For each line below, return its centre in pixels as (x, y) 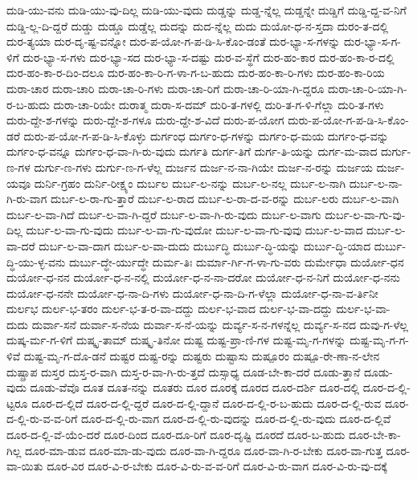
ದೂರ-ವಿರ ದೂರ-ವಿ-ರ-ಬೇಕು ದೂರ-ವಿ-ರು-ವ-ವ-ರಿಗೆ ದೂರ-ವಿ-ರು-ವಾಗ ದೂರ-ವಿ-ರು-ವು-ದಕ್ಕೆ (217, 466)
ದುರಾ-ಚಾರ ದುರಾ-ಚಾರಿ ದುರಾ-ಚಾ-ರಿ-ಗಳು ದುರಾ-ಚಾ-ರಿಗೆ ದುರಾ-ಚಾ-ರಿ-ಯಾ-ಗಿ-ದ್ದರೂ (166, 88)
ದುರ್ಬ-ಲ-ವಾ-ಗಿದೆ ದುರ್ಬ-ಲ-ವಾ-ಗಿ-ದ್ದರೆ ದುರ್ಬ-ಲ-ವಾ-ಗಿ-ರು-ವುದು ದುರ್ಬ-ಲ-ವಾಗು (164, 214)
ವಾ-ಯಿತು (25, 466)
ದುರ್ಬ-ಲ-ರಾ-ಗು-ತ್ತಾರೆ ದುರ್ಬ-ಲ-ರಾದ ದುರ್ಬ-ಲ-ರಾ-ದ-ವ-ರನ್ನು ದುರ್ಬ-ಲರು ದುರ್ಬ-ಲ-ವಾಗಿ (225, 199)
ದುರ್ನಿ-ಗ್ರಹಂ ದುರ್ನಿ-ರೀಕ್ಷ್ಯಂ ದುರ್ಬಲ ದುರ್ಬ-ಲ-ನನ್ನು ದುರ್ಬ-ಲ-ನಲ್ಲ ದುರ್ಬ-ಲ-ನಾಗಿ (190, 183)
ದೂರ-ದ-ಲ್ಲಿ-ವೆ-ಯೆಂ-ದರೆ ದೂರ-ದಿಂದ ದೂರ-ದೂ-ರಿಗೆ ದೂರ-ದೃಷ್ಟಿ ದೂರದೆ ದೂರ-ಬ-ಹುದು (176, 435)
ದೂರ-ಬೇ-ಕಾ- (375, 435)
